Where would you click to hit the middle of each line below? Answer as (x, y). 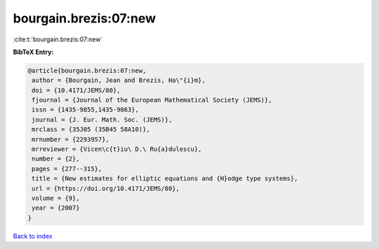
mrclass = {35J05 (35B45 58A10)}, (91, 129)
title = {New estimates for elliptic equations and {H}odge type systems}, (165, 179)
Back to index (33, 236)
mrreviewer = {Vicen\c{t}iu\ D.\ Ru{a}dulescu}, (117, 149)
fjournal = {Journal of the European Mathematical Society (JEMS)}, (152, 100)
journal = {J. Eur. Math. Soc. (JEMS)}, (102, 120)
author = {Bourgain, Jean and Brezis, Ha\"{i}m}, (119, 80)
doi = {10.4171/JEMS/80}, (76, 90)
